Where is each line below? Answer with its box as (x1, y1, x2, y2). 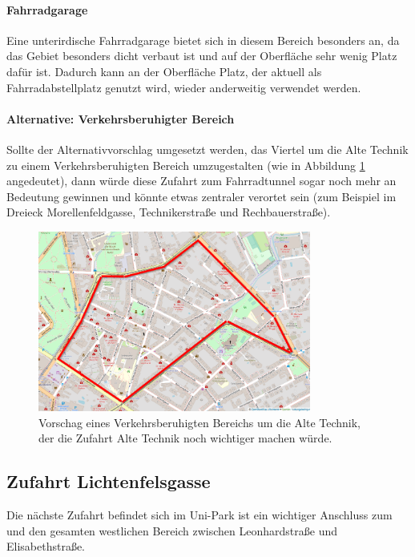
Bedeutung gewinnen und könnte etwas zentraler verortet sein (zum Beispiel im (6, 188, 397, 204)
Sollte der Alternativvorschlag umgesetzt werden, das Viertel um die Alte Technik (6, 140, 409, 157)
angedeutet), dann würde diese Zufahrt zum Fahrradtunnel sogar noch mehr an (6, 172, 397, 189)
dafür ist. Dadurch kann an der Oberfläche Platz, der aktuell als (6, 63, 322, 79)
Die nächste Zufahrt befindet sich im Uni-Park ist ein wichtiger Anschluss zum (6, 507, 393, 523)
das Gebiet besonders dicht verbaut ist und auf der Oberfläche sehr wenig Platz (6, 47, 397, 64)
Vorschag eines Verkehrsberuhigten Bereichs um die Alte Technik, (38, 414, 361, 430)
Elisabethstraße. (6, 538, 86, 555)
